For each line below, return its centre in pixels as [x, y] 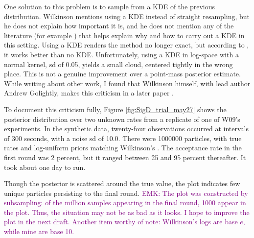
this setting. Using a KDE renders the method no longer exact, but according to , [127, 45]
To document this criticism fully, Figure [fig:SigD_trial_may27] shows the [115, 109]
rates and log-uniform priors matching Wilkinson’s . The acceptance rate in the [123, 148]
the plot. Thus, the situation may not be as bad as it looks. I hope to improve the [127, 212]
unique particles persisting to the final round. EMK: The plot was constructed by [126, 193]
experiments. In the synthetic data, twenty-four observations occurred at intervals [126, 129]
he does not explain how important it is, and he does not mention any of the [119, 26]
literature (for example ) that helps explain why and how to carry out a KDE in [124, 35]
